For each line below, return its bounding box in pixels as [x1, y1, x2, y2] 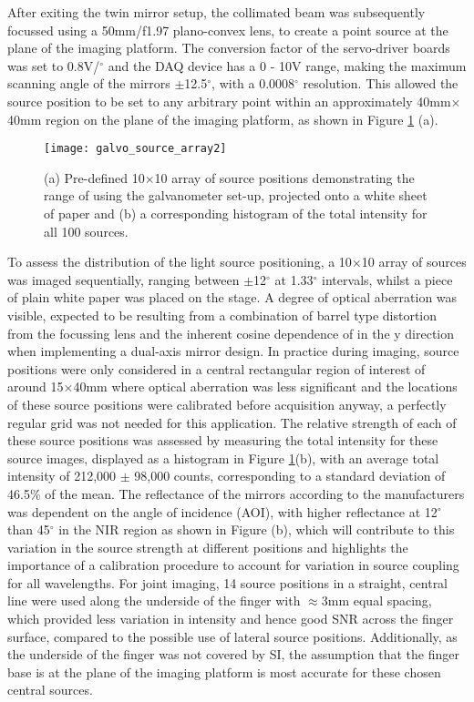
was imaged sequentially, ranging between [7, 270, 240, 289]
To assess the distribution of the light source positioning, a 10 [7, 252, 352, 271]
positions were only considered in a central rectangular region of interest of [7, 359, 426, 378]
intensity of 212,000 [7, 466, 117, 485]
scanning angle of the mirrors [7, 74, 170, 93]
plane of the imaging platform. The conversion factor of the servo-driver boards [7, 38, 450, 57]
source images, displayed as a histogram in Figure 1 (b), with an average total [7, 448, 439, 467]
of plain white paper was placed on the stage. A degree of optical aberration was [7, 288, 458, 307]
